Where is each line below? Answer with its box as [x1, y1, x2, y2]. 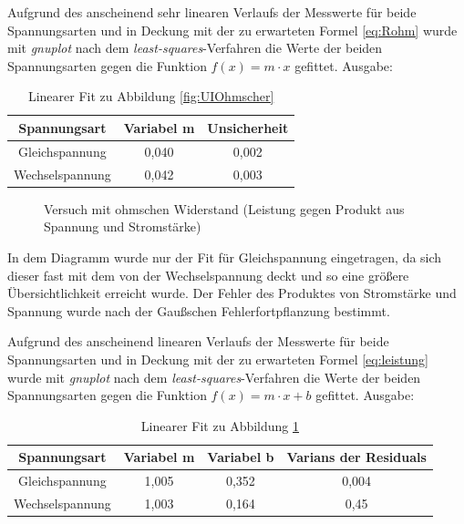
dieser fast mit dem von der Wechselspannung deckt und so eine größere [7, 265, 409, 284]
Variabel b [207, 447, 274, 467]
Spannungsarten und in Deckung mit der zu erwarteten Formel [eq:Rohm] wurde [7, 20, 458, 39]
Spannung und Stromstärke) [44, 217, 201, 236]
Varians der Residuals [286, 447, 427, 467]
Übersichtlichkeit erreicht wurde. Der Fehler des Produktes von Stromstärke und [7, 283, 457, 303]
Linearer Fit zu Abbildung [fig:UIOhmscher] [27, 87, 274, 106]
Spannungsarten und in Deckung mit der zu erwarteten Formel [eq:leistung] [7, 349, 429, 368]
